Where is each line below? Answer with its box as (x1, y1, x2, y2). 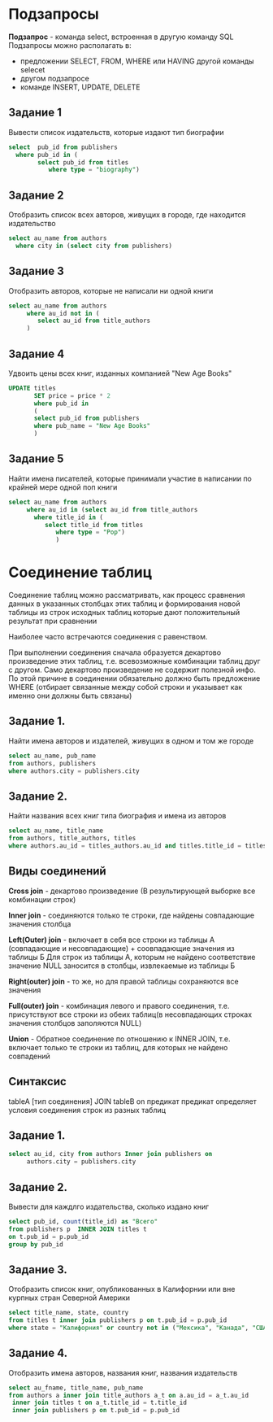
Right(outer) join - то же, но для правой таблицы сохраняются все (8, 976, 239, 986)
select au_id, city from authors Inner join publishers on (8, 1150, 213, 1158)
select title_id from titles (44, 521, 144, 529)
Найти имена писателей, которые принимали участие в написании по (8, 473, 252, 483)
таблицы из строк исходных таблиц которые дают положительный (8, 608, 240, 617)
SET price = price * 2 (33, 391, 111, 399)
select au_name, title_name (8, 827, 104, 835)
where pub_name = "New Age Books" (33, 422, 151, 430)
